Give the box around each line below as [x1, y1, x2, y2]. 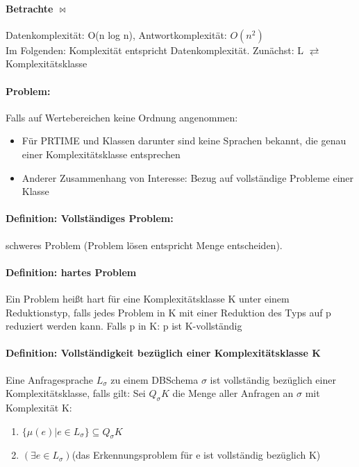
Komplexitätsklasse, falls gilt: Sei [6, 386, 146, 400]
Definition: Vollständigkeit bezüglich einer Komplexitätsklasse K [6, 346, 321, 360]
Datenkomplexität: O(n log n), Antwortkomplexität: [6, 27, 227, 42]
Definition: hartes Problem [6, 264, 137, 279]
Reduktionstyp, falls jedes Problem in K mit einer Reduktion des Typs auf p [6, 305, 331, 319]
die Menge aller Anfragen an [172, 386, 294, 400]
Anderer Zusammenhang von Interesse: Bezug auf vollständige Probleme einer [22, 170, 354, 185]
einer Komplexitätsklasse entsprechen [22, 146, 181, 161]
